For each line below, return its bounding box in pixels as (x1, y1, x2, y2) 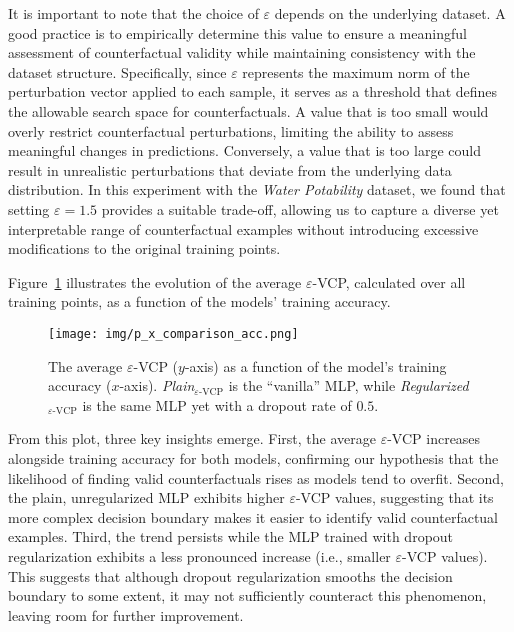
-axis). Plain (119, 375, 195, 396)
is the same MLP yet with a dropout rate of (82, 394, 352, 415)
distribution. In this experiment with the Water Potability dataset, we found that (8, 179, 506, 200)
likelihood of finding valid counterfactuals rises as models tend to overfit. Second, (8, 467, 504, 488)
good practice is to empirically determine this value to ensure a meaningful (8, 22, 467, 43)
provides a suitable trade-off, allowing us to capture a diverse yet (101, 198, 499, 219)
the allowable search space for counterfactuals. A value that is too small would (8, 100, 489, 121)
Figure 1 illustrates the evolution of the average (8, 271, 302, 292)
